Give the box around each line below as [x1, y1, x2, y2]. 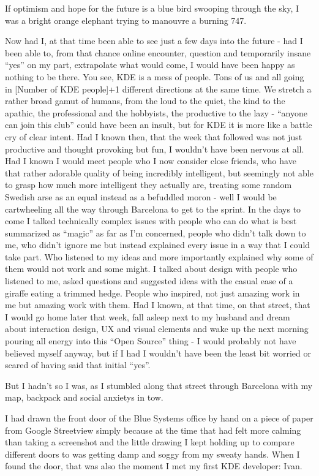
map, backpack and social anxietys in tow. [5, 391, 163, 404]
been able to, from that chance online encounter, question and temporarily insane [5, 46, 311, 59]
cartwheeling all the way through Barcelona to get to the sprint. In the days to [5, 202, 301, 215]
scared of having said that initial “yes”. [5, 358, 151, 371]
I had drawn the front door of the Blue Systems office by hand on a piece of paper [5, 412, 313, 424]
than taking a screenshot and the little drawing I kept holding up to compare [5, 436, 295, 448]
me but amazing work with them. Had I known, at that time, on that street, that [5, 298, 310, 311]
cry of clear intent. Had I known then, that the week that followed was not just [5, 130, 302, 143]
